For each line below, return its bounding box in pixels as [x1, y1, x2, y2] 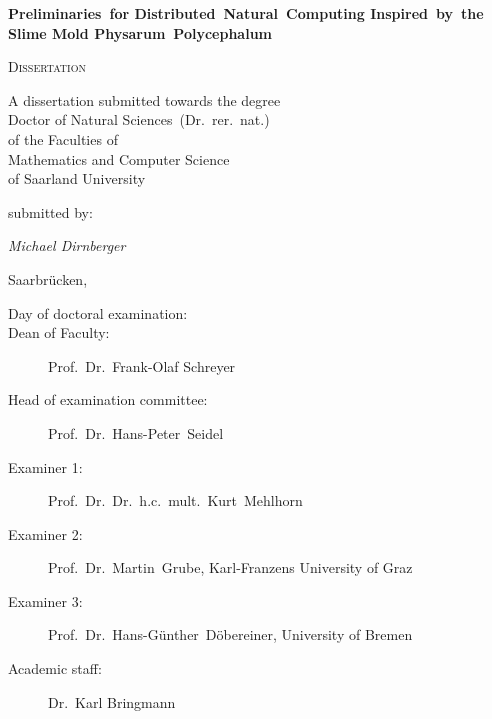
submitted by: [8, 201, 93, 222]
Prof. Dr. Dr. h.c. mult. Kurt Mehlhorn [48, 490, 303, 511]
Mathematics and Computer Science [8, 148, 230, 169]
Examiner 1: [8, 456, 83, 477]
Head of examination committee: [8, 389, 208, 410]
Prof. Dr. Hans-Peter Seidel [48, 422, 224, 443]
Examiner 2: [8, 523, 83, 544]
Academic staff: [8, 658, 102, 679]
